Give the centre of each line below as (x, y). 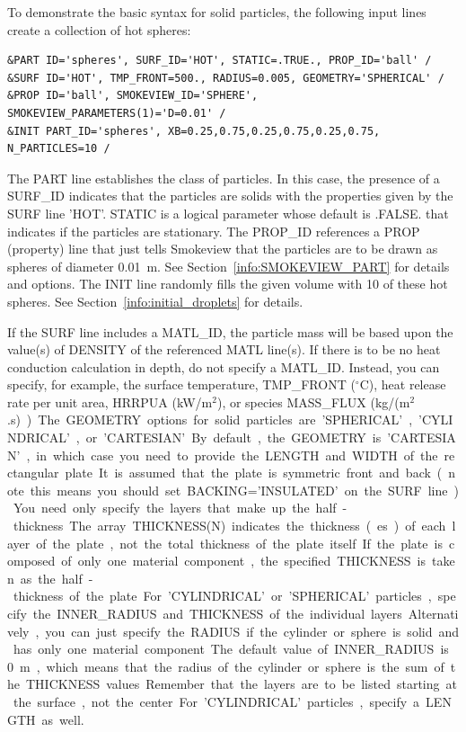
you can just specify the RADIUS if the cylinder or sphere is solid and (252, 631)
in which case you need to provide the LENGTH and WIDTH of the (237, 455)
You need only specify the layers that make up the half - (180, 508)
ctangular (33, 473)
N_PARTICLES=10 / (59, 149)
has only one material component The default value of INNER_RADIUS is (231, 649)
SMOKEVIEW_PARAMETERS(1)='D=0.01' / (117, 113)
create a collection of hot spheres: (99, 29)
